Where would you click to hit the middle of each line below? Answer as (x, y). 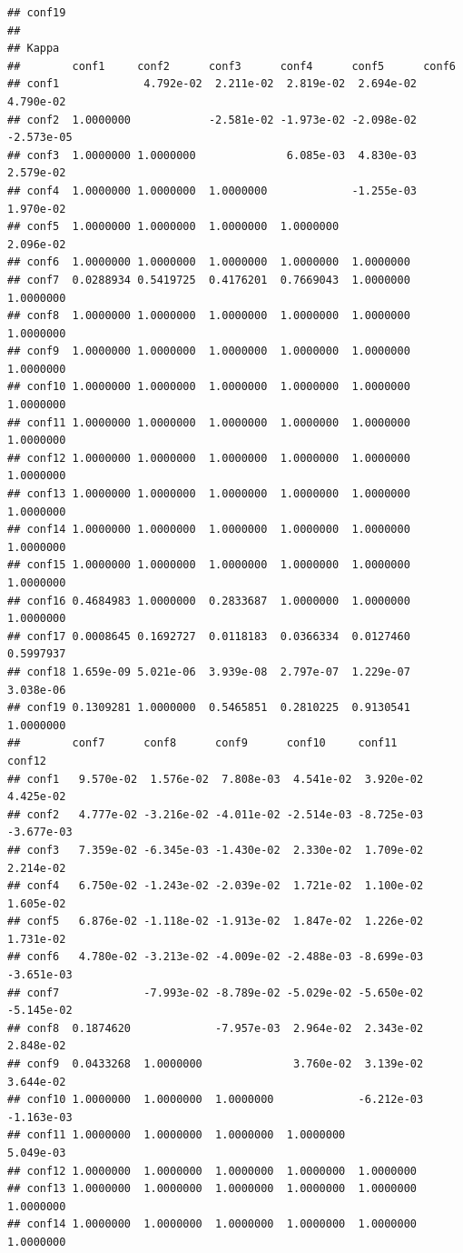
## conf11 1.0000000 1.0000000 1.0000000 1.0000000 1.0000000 (209, 422)
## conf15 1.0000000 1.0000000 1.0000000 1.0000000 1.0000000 (209, 565)
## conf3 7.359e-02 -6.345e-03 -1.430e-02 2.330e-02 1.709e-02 (216, 850)
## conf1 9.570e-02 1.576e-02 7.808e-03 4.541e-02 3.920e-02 (216, 779)
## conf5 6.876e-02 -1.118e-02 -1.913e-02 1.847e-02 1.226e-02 (216, 922)
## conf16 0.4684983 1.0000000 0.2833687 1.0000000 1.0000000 (209, 601)
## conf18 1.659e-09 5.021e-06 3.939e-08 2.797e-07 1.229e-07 (209, 672)
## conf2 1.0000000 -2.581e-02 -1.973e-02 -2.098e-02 (212, 120)
